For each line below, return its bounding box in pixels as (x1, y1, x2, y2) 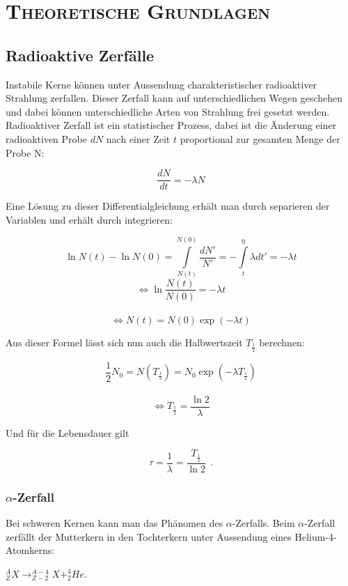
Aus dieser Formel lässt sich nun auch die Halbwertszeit (6, 335, 243, 350)
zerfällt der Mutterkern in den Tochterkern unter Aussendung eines (6, 529, 292, 543)
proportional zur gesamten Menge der (180, 131, 340, 146)
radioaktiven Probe (6, 131, 87, 146)
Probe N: (6, 145, 45, 160)
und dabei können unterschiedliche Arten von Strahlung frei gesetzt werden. (6, 104, 330, 118)
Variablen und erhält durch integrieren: (6, 212, 173, 226)
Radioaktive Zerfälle (6, 44, 155, 65)
